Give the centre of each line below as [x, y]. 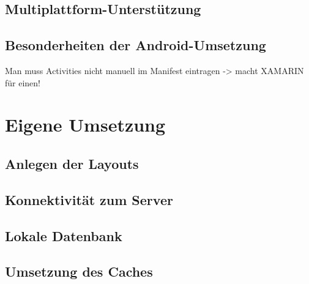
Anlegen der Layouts [72, 163]
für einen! [23, 82]
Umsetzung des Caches [79, 271]
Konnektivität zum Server [89, 199]
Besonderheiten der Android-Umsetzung [136, 45]
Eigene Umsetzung [85, 125]
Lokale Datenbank [64, 235]
